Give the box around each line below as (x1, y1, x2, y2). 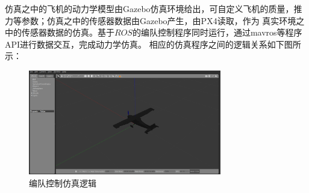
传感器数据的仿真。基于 (21, 26, 114, 39)
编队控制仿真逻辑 (29, 176, 96, 189)
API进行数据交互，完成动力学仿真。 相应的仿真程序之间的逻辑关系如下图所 (5, 37, 301, 50)
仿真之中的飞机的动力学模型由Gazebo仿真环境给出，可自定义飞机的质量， (5, 2, 294, 14)
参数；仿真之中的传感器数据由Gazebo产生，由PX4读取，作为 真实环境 (21, 14, 296, 27)
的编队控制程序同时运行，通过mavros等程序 (132, 26, 302, 39)
